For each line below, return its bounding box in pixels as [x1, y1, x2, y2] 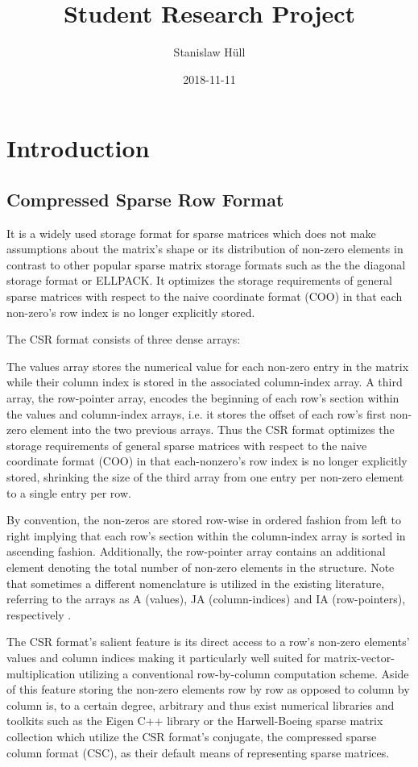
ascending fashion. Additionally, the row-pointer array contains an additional [6, 543, 386, 560]
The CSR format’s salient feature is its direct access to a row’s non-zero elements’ [6, 633, 410, 650]
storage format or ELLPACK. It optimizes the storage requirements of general [6, 272, 392, 289]
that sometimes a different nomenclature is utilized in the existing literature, [6, 574, 385, 591]
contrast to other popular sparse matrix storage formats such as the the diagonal [6, 256, 406, 273]
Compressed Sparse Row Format [6, 186, 284, 211]
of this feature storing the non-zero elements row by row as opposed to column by [6, 681, 410, 698]
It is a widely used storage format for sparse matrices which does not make [6, 224, 376, 241]
